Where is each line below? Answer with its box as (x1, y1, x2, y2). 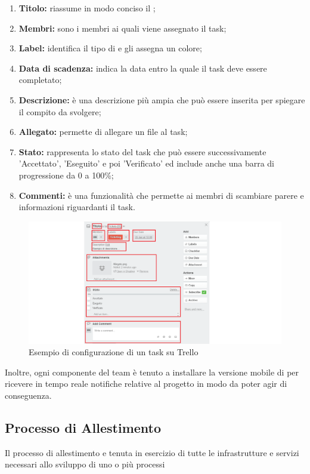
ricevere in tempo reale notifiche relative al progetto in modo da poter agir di (5, 377, 287, 390)
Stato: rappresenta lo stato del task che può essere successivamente (18, 145, 266, 158)
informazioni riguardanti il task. (18, 201, 135, 213)
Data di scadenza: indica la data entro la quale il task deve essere (18, 61, 267, 74)
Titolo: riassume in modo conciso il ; (18, 2, 156, 14)
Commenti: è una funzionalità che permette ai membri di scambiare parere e (18, 189, 304, 201)
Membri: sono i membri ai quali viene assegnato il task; (18, 21, 227, 34)
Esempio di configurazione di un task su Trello (29, 346, 199, 358)
